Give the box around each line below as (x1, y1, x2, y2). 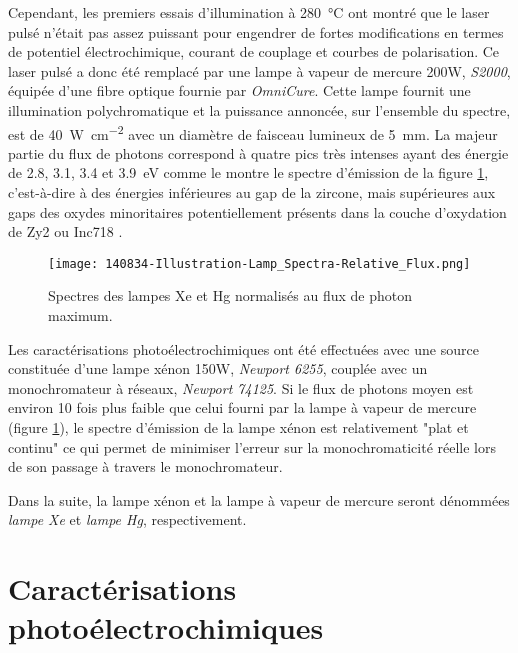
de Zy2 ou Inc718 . (8, 221, 123, 242)
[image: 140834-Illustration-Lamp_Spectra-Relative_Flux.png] (48, 256, 471, 271)
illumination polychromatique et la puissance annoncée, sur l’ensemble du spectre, (8, 99, 511, 120)
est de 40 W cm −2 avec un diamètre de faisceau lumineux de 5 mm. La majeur (8, 120, 498, 144)
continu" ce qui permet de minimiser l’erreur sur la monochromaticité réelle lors (8, 436, 497, 457)
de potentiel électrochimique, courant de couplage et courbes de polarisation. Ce (8, 41, 500, 62)
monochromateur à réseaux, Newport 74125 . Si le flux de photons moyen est (8, 377, 474, 398)
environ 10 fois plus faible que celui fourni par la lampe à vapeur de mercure (8, 397, 477, 418)
